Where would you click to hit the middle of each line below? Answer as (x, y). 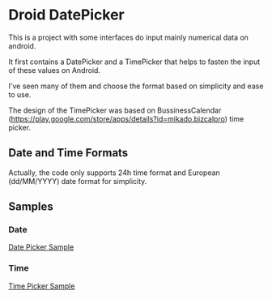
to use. (20, 94)
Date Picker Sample (41, 247)
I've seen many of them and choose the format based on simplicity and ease (136, 86)
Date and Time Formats (68, 153)
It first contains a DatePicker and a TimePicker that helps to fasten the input (134, 62)
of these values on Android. (55, 70)
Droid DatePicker (67, 15)
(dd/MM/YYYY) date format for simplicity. (78, 181)
